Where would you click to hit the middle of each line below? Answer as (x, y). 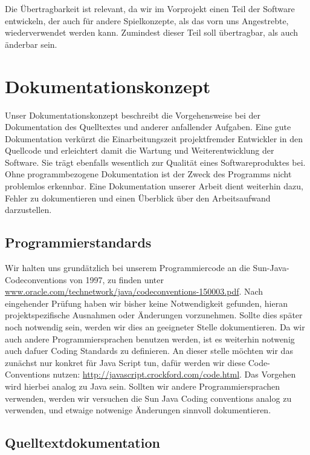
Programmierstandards (78, 242)
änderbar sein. (31, 44)
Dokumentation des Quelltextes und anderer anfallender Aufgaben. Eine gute (148, 127)
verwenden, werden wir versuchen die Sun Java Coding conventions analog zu (148, 398)
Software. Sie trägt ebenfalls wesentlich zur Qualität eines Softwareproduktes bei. (155, 162)
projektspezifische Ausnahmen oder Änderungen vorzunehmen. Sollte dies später (154, 315)
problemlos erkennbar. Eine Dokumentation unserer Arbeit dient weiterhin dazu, (154, 186)
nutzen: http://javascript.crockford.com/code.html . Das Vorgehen (174, 374)
